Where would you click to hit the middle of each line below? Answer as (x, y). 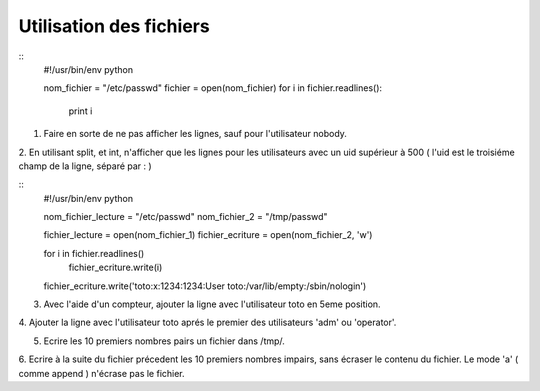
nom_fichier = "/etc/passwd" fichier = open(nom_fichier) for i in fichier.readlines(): (213, 88)
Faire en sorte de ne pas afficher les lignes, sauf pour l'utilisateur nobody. (195, 134)
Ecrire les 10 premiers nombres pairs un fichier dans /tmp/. (164, 341)
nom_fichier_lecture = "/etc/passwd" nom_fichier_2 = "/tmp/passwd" (186, 217)
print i (80, 111)
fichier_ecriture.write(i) (115, 267)
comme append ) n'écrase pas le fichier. (101, 373)
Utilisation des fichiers (114, 26)
